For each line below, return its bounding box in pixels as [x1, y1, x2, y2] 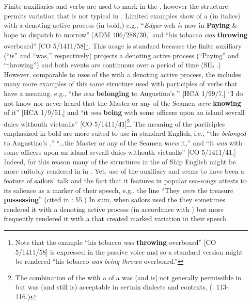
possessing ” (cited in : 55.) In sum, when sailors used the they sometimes [4, 194, 225, 205]
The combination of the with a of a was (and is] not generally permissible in [15, 272, 242, 282]
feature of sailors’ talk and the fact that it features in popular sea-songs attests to [4, 176, 247, 185]
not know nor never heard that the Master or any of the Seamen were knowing [4, 97, 241, 108]
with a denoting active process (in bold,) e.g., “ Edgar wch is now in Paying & [4, 20, 237, 30]
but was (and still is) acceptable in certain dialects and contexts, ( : [15, 282, 214, 292]
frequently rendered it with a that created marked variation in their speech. [4, 213, 228, 224]
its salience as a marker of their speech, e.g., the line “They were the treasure [4, 185, 234, 195]
